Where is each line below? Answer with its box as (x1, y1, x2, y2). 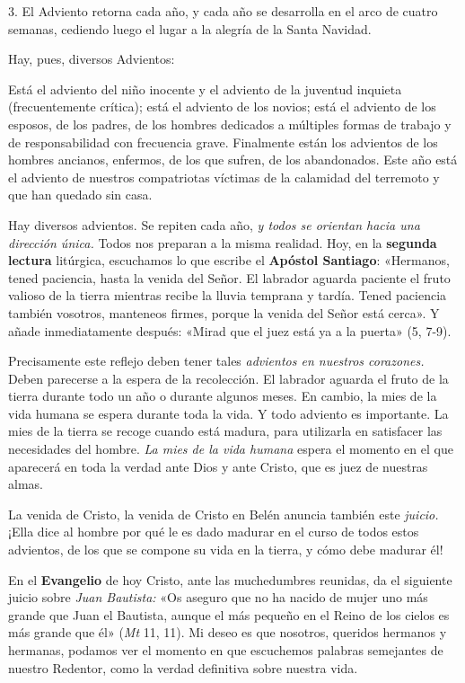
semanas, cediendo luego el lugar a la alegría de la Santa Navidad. (8, 19, 372, 38)
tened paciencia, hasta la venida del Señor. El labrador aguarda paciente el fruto (8, 268, 451, 287)
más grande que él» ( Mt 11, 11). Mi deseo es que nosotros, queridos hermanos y (8, 623, 447, 642)
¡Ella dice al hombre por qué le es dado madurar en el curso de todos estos (8, 522, 419, 541)
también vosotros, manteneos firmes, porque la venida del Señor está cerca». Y (8, 303, 440, 322)
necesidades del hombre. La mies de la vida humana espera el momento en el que (8, 439, 453, 458)
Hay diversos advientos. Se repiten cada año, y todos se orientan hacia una (8, 215, 420, 234)
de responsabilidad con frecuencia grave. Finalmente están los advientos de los (8, 132, 438, 151)
